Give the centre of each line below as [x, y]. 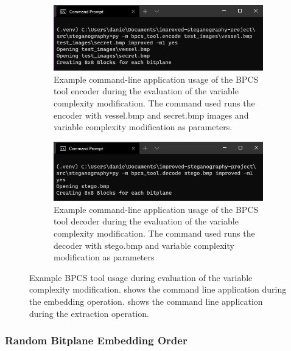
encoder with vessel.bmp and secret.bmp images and [151, 115]
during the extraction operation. [89, 313]
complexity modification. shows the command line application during [158, 289]
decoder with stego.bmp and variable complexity [144, 245]
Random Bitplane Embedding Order [96, 340]
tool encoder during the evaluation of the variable [146, 91]
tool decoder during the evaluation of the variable [146, 221]
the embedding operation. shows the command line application [146, 301]
